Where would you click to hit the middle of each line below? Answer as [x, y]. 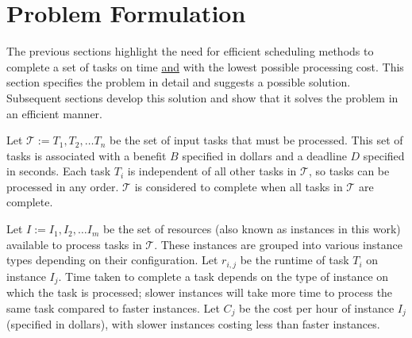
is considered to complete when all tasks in [239, 186]
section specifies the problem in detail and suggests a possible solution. [179, 82]
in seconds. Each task [59, 171]
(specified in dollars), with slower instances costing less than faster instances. [193, 324]
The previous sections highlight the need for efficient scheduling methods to [190, 51]
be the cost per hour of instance [317, 307]
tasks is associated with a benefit [87, 155]
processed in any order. [63, 186]
